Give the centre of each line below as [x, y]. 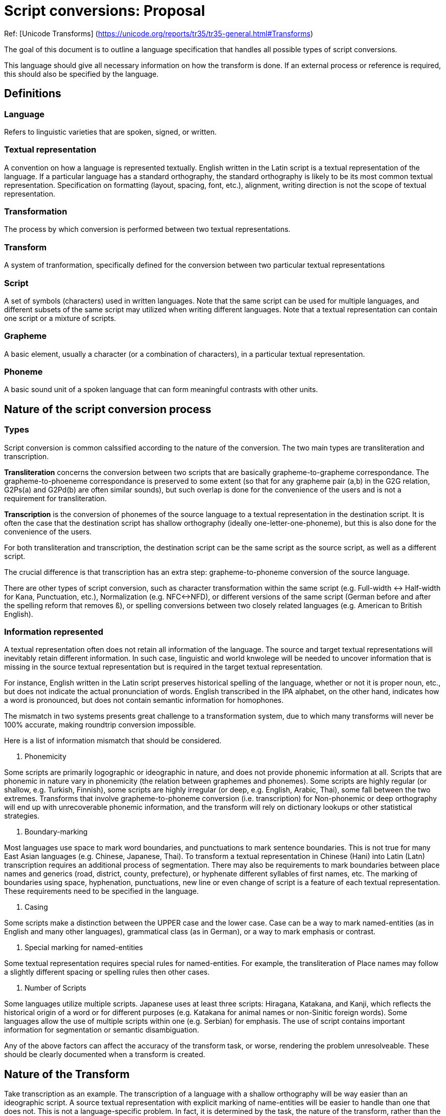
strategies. [22, 816]
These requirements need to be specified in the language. [101, 891]
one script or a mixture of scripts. [60, 318]
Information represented [54, 632]
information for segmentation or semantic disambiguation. [102, 1030]
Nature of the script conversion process [108, 409]
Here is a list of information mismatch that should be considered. [113, 741]
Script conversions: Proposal [105, 11]
